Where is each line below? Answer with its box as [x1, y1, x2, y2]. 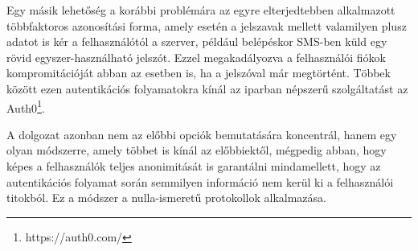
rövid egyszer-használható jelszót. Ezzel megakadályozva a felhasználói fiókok [6, 48, 386, 65]
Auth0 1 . [6, 97, 45, 116]
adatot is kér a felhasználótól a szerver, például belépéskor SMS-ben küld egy [6, 33, 387, 50]
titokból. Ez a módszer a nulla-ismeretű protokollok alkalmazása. [6, 189, 326, 206]
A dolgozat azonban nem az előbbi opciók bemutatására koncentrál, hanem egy [6, 125, 397, 142]
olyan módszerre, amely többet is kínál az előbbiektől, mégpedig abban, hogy [6, 142, 387, 158]
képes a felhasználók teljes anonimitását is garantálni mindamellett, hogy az [6, 158, 381, 174]
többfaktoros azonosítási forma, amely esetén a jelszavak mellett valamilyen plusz [6, 17, 407, 34]
